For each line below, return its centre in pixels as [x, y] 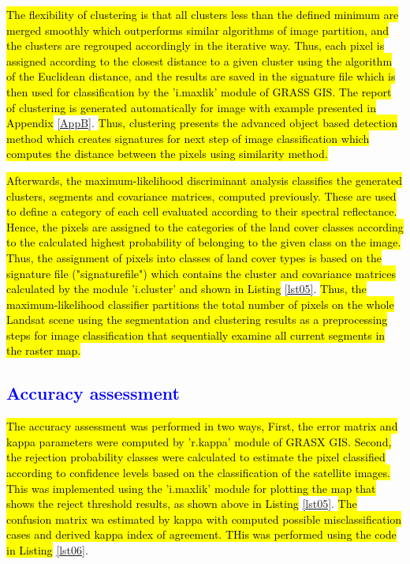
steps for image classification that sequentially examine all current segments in [196, 335]
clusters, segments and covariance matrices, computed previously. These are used [201, 196]
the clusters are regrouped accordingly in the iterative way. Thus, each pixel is [196, 45]
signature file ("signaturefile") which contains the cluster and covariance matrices [201, 273]
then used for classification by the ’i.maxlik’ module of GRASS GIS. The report [199, 91]
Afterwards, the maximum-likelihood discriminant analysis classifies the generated [204, 180]
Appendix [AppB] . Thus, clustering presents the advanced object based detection [202, 123]
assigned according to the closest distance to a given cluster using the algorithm [199, 60]
